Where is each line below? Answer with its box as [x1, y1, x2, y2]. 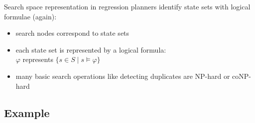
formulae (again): [4, 11, 57, 21]
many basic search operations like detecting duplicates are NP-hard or [15, 70, 230, 81]
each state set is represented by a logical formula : [15, 44, 166, 55]
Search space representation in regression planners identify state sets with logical [4, 1, 251, 11]
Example [4, 105, 50, 120]
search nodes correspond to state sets [15, 28, 129, 38]
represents [22, 54, 53, 64]
